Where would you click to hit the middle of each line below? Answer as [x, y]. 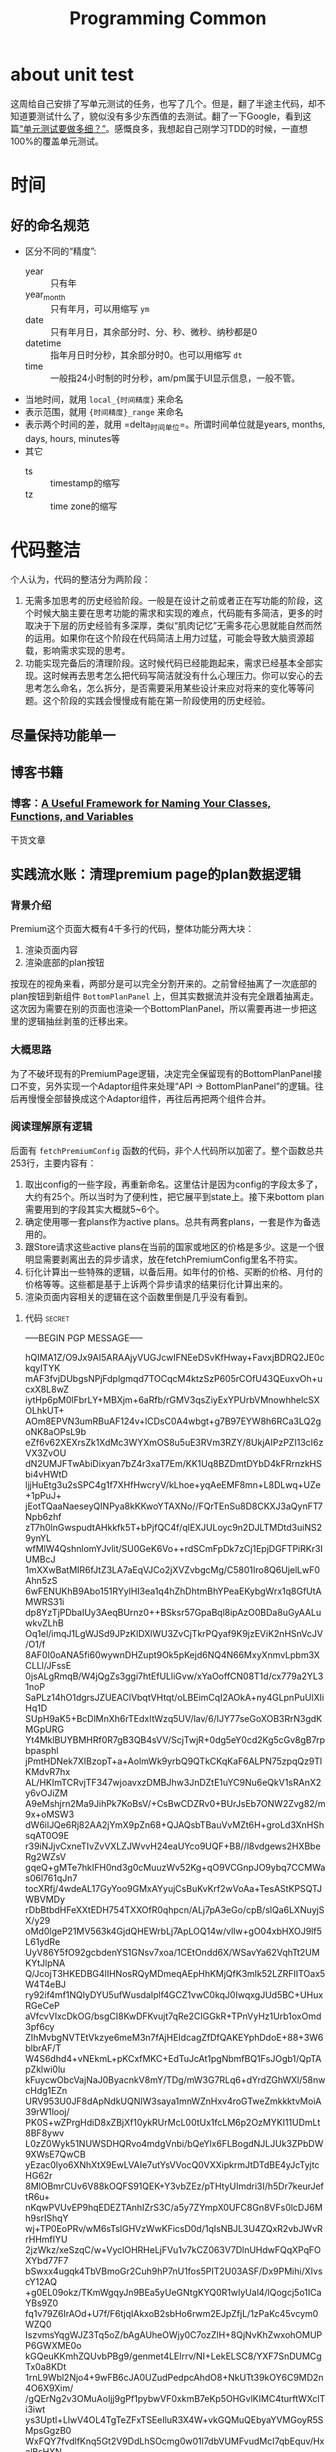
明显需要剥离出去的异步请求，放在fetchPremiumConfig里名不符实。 [163, 1259]
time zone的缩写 [83, 506]
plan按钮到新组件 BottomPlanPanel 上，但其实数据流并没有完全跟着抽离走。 [165, 996]
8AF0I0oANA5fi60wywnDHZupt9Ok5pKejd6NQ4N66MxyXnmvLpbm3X [172, 1654]
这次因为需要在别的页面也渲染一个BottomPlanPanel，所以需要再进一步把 [159, 1009]
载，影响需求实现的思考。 [77, 651]
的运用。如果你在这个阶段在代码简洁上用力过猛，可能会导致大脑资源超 [169, 638]
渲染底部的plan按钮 [64, 963]
